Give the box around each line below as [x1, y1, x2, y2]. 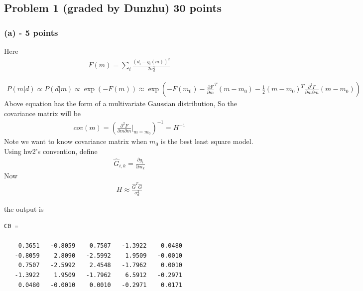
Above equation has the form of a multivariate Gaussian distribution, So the [4, 98, 238, 109]
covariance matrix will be [4, 108, 81, 118]
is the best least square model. [160, 136, 253, 146]
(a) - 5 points [4, 26, 58, 38]
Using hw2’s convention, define [4, 145, 98, 156]
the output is [4, 204, 44, 214]
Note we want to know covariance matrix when [4, 136, 147, 146]
